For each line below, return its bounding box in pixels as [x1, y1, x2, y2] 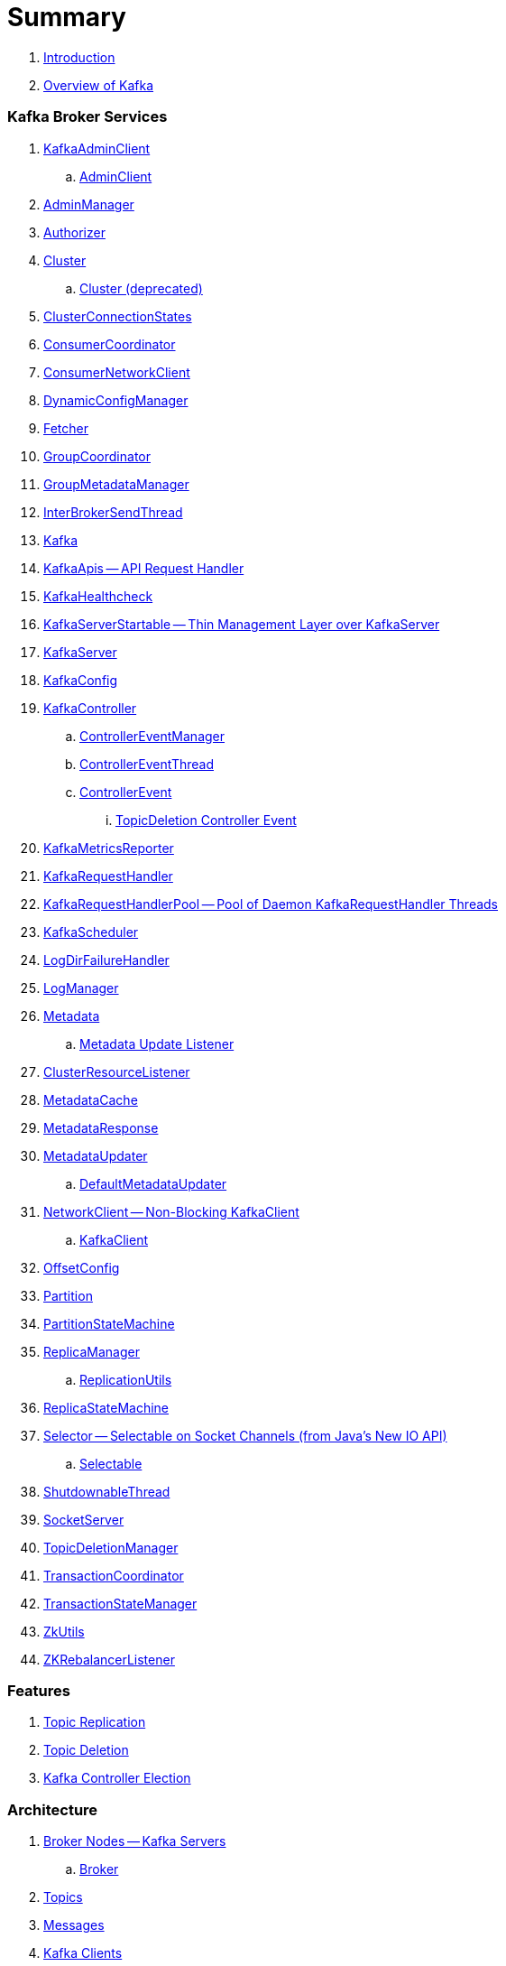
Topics [43, 1889, 83, 1905]
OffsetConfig [43, 1259, 120, 1275]
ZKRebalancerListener [43, 1651, 175, 1667]
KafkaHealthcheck [43, 588, 153, 604]
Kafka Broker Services [7, 107, 168, 126]
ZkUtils [43, 1623, 85, 1639]
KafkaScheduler [43, 923, 139, 940]
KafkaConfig [43, 672, 118, 688]
